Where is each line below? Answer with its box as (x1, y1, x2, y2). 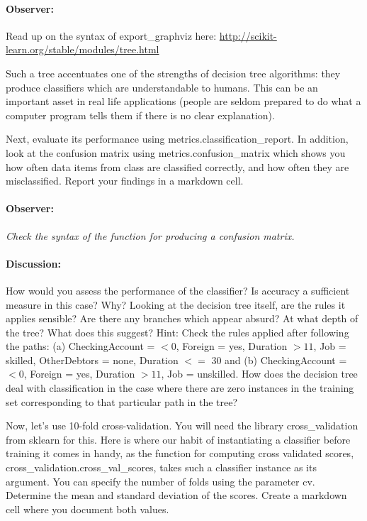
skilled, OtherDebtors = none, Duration (6, 352, 179, 367)
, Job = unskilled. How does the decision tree (161, 366, 358, 381)
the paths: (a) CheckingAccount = (6, 339, 155, 353)
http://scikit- (219, 28, 277, 43)
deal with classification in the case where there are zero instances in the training (6, 380, 354, 395)
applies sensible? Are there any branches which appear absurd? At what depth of (6, 311, 358, 326)
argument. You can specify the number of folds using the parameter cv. (6, 473, 315, 488)
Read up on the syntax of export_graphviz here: (6, 28, 217, 43)
